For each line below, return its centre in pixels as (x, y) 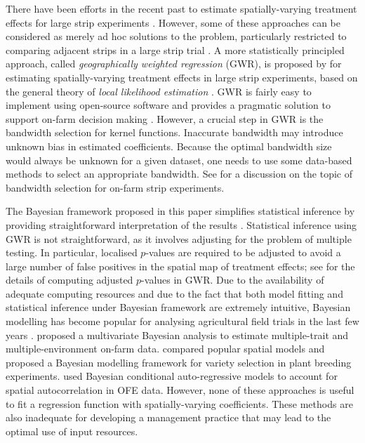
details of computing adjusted (69, 280)
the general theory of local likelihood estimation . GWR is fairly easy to (159, 91)
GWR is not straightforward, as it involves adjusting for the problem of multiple (179, 238)
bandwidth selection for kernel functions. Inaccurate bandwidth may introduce (174, 132)
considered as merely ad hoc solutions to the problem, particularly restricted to (176, 36)
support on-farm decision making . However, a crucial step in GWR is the (165, 118)
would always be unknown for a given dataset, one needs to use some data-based (179, 160)
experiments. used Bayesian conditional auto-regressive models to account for (172, 376)
